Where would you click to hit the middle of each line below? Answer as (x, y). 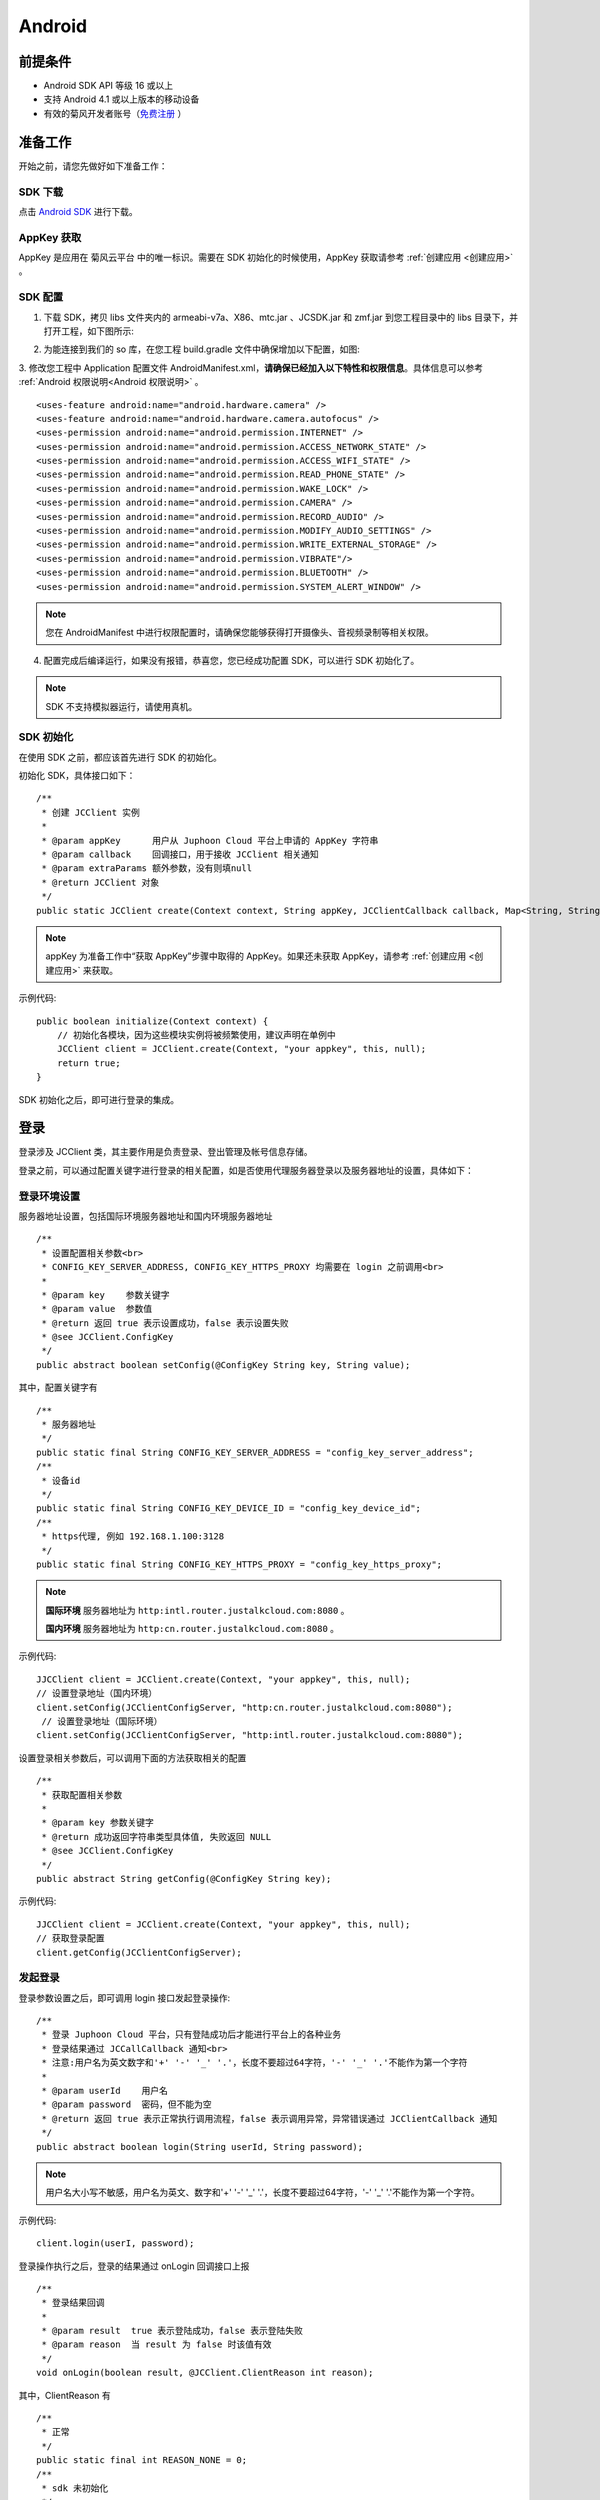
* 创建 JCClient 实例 (90, 812)
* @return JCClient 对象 (100, 882)
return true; (88, 1063)
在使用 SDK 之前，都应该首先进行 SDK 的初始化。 (120, 757)
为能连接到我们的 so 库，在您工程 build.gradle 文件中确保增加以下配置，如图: (201, 349)
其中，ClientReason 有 (64, 2395)
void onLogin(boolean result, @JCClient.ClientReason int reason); (205, 2373)
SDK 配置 (41, 297)
